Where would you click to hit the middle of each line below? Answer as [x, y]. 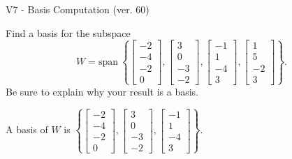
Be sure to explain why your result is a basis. [102, 91]
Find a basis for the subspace [68, 32]
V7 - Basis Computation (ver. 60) [78, 9]
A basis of [27, 129]
